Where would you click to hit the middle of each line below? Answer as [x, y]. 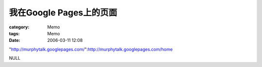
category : [19, 27]
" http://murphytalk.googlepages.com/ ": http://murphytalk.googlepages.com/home [91, 49]
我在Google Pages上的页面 [63, 13]
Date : [15, 40]
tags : [14, 33]
